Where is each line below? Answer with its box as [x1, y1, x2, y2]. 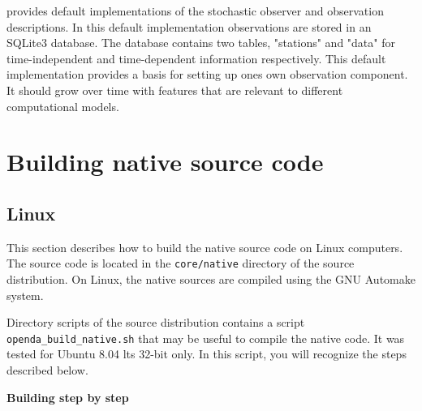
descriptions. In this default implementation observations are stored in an [6, 18, 372, 35]
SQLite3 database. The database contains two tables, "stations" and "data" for [6, 34, 395, 51]
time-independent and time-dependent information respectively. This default [6, 49, 386, 66]
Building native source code [6, 145, 324, 178]
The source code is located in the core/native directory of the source [6, 255, 355, 272]
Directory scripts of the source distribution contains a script [6, 314, 305, 331]
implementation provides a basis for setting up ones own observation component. [6, 66, 408, 83]
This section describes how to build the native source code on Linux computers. [6, 238, 403, 255]
